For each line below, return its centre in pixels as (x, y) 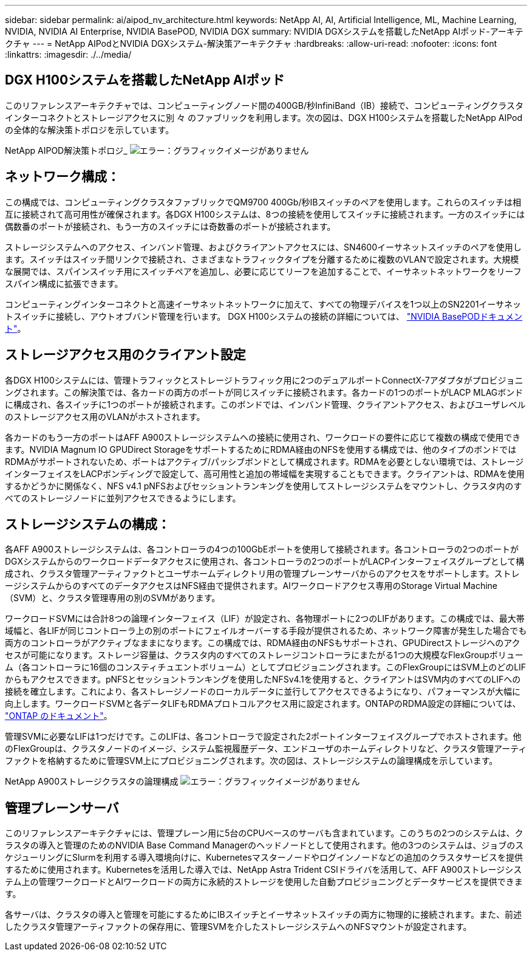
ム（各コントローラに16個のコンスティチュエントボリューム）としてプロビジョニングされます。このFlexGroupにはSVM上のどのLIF (266, 667)
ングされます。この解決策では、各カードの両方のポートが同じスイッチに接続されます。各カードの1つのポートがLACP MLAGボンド (264, 392)
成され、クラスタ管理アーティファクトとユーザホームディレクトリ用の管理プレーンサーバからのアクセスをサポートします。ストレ (262, 574)
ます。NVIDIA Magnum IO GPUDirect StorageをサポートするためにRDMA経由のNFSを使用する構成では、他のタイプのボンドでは (261, 449)
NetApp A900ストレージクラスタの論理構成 (92, 782)
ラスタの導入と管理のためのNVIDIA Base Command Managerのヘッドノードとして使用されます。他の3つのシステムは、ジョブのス (264, 845)
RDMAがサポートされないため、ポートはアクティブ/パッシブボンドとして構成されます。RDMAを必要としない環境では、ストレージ (264, 461)
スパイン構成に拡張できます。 (64, 283)
